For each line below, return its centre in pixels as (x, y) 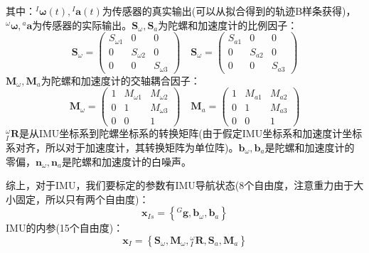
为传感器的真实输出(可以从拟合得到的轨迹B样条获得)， (229, 11)
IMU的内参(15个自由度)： (65, 228)
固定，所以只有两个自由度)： (82, 199)
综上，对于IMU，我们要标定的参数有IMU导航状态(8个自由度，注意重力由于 (180, 185)
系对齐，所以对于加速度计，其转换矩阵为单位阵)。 (122, 147)
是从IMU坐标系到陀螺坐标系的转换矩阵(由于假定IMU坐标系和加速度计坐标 (191, 133)
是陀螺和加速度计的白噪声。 (126, 161)
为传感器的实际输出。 (82, 25)
